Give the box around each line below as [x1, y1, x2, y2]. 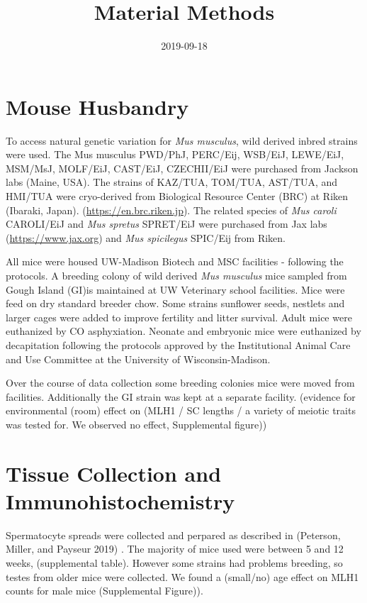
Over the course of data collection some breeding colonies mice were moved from [6, 375, 355, 390]
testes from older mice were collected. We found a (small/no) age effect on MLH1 [6, 569, 359, 584]
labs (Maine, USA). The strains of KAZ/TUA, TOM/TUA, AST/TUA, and [6, 175, 338, 189]
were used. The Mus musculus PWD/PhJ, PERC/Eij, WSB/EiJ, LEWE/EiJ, [6, 147, 344, 162]
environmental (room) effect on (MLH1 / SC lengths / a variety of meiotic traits [6, 403, 356, 418]
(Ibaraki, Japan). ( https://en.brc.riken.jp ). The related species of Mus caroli [6, 202, 337, 217]
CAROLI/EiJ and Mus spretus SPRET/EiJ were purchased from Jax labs [6, 216, 327, 231]
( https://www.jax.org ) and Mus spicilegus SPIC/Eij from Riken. [6, 230, 286, 245]
